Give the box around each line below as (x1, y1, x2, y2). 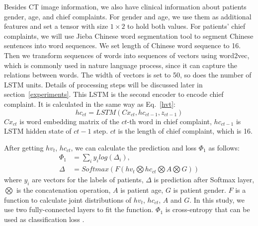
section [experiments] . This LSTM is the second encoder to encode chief (4, 89, 224, 99)
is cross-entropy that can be (165, 204, 250, 215)
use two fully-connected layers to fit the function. (4, 204, 154, 215)
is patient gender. (173, 184, 226, 195)
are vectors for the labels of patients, (32, 174, 144, 185)
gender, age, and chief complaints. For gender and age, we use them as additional (4, 11, 252, 21)
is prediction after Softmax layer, (154, 174, 255, 185)
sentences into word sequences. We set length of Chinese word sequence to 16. (4, 40, 241, 51)
